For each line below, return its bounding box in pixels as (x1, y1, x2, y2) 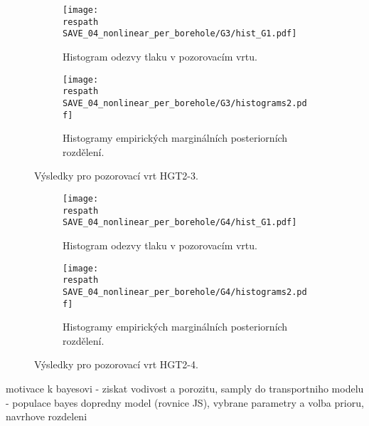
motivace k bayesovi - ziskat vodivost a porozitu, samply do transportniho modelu (6, 380, 364, 395)
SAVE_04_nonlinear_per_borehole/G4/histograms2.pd (63, 286, 307, 297)
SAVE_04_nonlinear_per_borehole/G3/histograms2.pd (63, 98, 307, 108)
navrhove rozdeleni (6, 409, 87, 424)
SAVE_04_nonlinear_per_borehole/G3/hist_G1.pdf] (63, 28, 297, 39)
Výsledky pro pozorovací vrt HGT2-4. (34, 357, 198, 372)
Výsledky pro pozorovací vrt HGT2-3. (34, 168, 198, 183)
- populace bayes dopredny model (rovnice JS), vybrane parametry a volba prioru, (6, 395, 364, 410)
